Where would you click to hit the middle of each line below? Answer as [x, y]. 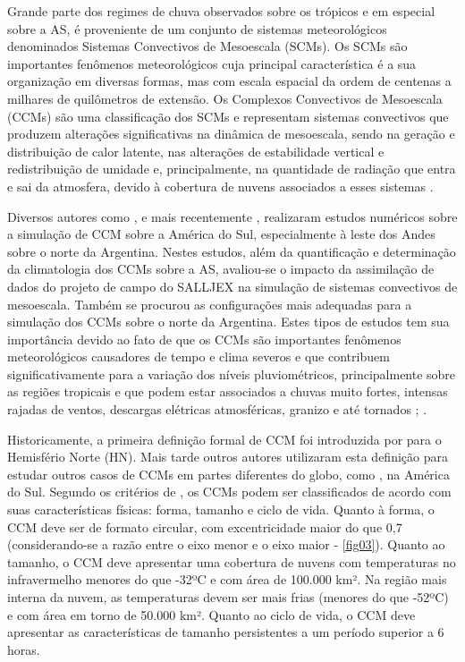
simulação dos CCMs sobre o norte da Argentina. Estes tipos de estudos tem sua [228, 322]
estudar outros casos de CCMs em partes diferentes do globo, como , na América [228, 474]
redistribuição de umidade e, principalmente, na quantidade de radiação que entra [232, 169]
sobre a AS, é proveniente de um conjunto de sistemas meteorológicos [197, 28]
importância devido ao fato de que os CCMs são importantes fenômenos [204, 339]
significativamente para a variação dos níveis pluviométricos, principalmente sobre [232, 373]
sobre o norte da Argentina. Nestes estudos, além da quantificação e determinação [232, 251]
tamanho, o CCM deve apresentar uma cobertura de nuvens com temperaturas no [232, 561]
